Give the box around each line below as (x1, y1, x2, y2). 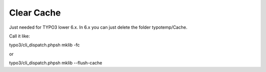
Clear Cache (9, 7, 61, 18)
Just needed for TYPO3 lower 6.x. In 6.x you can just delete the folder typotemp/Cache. (9, 24, 188, 30)
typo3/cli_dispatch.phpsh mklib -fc (9, 42, 80, 48)
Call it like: (9, 33, 31, 39)
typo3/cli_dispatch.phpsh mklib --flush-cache (9, 60, 102, 66)
